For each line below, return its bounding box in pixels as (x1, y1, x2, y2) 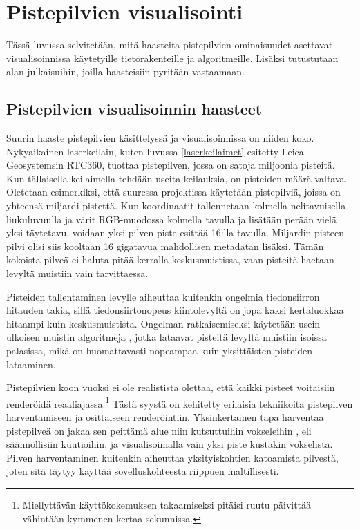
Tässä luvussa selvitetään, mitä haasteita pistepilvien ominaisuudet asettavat (6, 37, 333, 52)
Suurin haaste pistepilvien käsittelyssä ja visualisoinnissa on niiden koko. (6, 131, 314, 145)
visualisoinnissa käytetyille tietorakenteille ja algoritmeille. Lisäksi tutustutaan (6, 50, 339, 65)
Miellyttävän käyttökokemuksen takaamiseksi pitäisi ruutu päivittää (22, 498, 312, 512)
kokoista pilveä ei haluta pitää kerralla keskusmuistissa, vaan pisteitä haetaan (6, 252, 334, 267)
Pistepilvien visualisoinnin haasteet (6, 98, 263, 120)
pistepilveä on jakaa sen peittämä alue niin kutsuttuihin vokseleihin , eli (6, 423, 312, 437)
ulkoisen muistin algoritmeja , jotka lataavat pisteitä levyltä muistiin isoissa (6, 330, 327, 344)
